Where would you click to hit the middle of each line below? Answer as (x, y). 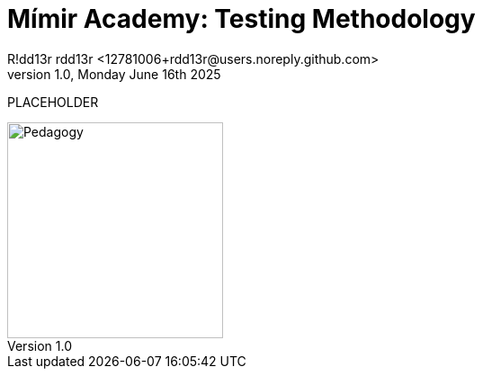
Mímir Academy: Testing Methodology (241, 19)
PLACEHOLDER (53, 102)
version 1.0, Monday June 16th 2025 (114, 74)
